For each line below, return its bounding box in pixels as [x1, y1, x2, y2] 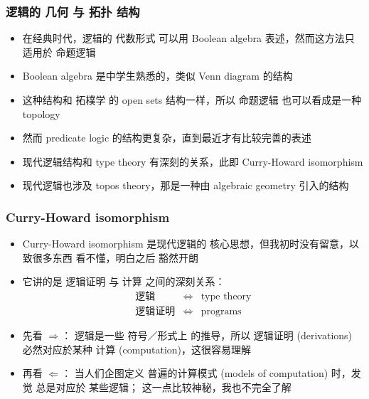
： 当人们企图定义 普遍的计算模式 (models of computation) [61, 366, 328, 381]
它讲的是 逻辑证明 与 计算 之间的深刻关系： [22, 274, 225, 289]
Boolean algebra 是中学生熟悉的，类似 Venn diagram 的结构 [22, 68, 293, 83]
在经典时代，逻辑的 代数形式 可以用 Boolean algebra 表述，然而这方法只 [22, 31, 355, 46]
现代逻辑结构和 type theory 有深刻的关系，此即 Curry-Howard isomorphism [22, 154, 363, 169]
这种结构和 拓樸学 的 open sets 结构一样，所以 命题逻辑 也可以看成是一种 [22, 92, 362, 107]
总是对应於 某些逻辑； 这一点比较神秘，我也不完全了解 [36, 379, 292, 394]
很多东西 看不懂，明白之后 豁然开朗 [32, 250, 199, 265]
